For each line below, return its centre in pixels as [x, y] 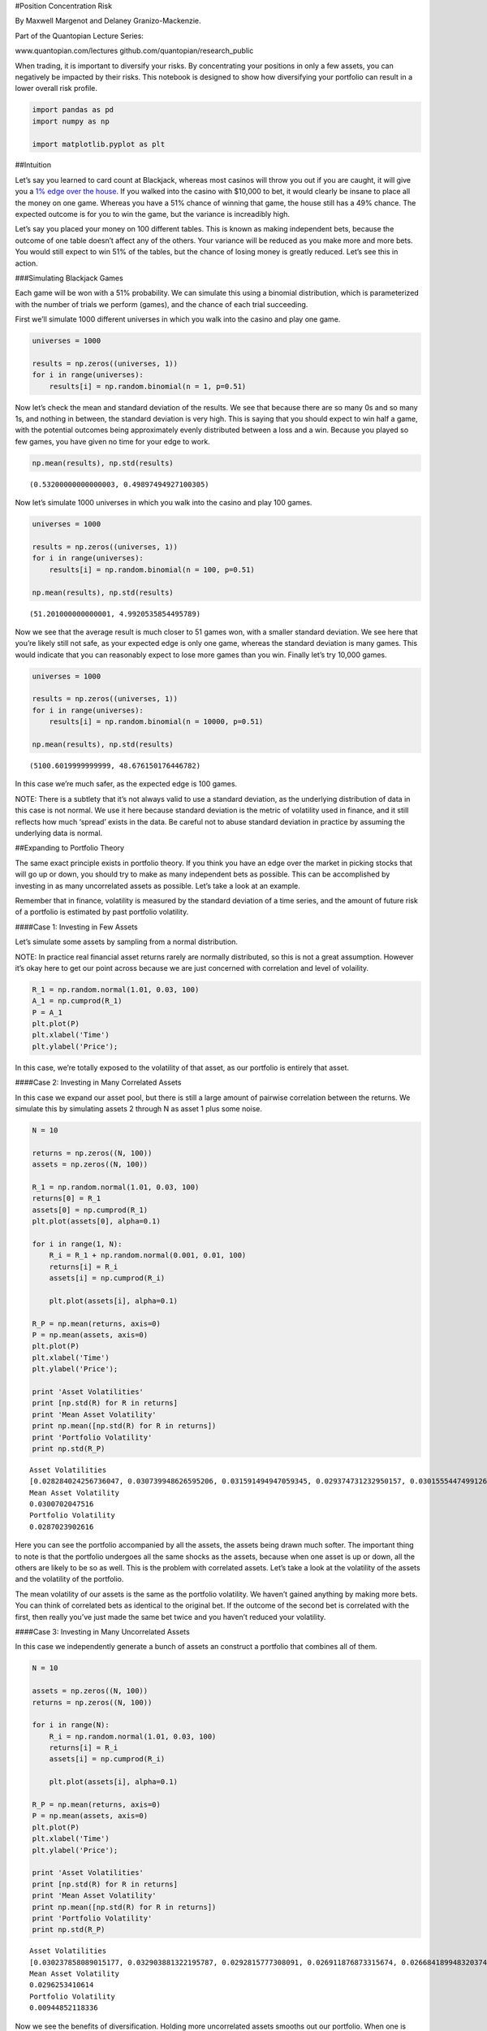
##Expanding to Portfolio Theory [70, 848]
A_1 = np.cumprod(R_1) [77, 1001]
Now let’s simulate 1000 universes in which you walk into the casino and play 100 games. [164, 503]
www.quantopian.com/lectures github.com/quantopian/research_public [134, 51]
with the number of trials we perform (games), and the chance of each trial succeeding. [162, 304]
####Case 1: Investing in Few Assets [76, 927]
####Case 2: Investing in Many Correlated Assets [98, 1083]
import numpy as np [71, 121]
